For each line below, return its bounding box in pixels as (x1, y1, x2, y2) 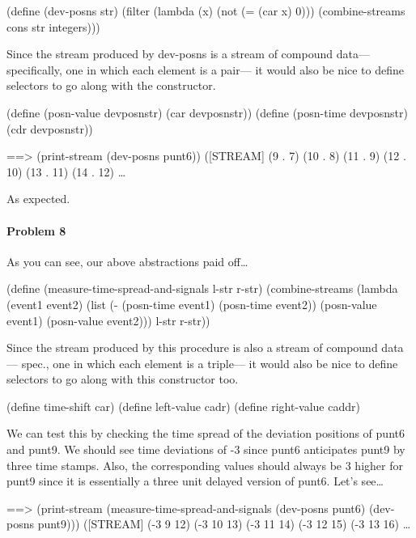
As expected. (6, 190, 70, 207)
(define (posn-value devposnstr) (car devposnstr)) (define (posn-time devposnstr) (6, 104, 408, 121)
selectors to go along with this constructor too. (6, 371, 239, 388)
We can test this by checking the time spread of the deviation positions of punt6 (6, 425, 405, 442)
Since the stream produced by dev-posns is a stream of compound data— (6, 45, 370, 62)
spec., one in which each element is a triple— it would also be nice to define (21, 354, 398, 371)
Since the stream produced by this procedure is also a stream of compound (6, 339, 378, 356)
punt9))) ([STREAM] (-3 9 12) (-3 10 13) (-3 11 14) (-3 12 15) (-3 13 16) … (37, 515, 411, 532)
